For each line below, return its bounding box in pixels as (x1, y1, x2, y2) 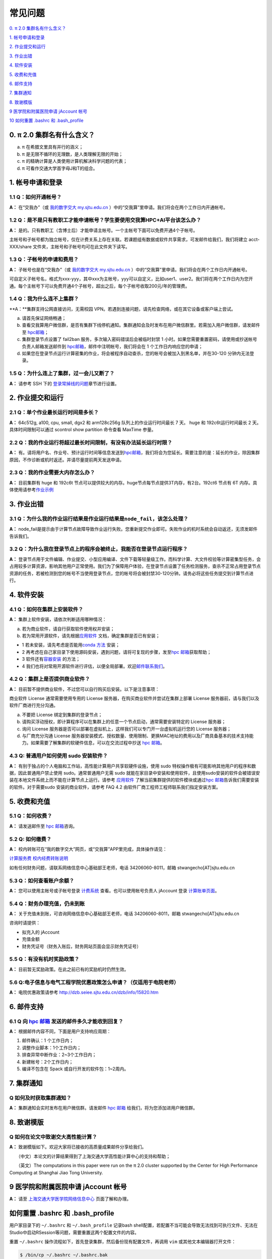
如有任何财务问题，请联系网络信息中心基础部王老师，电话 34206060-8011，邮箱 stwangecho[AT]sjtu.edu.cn (9, 864, 235, 871)
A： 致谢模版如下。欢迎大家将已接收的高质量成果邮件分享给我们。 (9, 1144, 147, 1150)
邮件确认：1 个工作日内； (22, 1037, 74, 1043)
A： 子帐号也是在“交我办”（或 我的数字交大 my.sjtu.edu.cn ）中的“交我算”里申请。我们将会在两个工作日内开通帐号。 (9, 266, 250, 272)
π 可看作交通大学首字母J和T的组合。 (22, 165, 98, 171)
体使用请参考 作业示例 (9, 486, 54, 493)
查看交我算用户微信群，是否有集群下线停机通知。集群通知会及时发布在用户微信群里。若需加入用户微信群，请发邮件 (22, 322, 260, 328)
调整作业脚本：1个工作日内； (22, 1044, 82, 1051)
